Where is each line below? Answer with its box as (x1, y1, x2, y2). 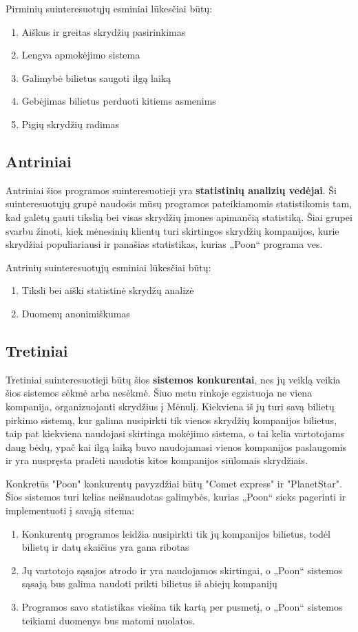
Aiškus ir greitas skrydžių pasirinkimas (21, 24, 186, 39)
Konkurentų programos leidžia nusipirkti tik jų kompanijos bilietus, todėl (21, 526, 330, 540)
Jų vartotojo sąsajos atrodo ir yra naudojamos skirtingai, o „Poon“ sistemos (21, 562, 343, 577)
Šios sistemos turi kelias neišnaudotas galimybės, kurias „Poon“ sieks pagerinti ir (6, 489, 346, 504)
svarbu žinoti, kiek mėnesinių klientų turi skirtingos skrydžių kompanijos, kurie (6, 223, 339, 238)
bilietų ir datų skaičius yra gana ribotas (21, 540, 189, 554)
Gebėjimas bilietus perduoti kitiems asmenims (21, 94, 216, 108)
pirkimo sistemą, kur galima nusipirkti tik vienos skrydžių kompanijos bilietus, (6, 412, 337, 427)
